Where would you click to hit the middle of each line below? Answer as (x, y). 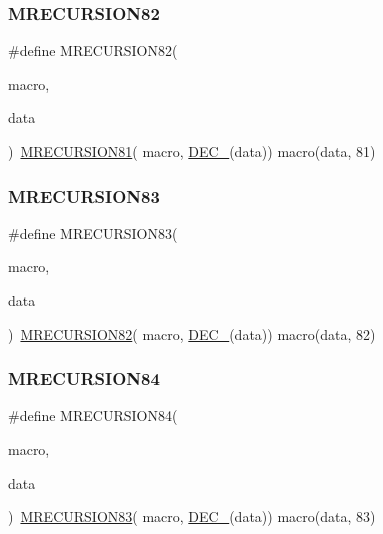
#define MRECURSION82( (93, 50)
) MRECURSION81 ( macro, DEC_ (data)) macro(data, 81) (192, 151)
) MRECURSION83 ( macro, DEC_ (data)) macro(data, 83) (192, 516)
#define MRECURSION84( (93, 415)
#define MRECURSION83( (93, 232)
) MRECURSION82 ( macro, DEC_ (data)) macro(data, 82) (192, 333)
